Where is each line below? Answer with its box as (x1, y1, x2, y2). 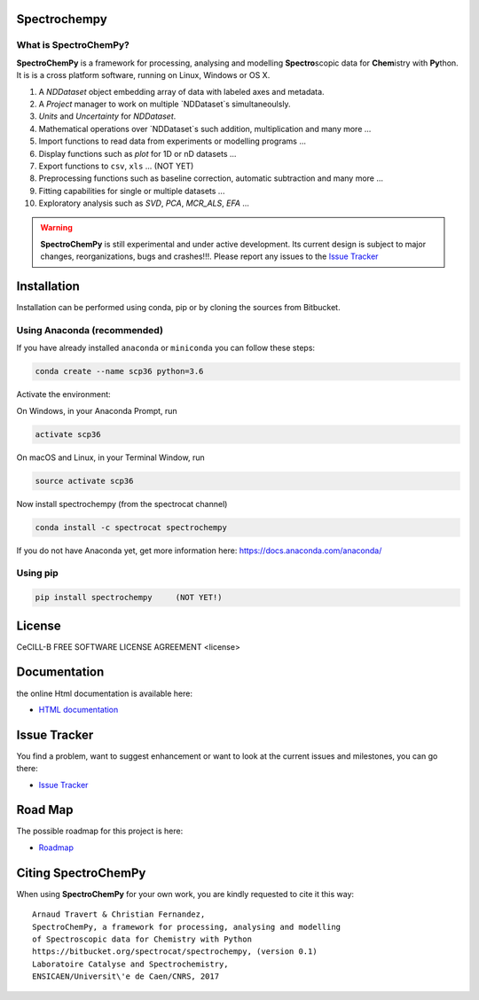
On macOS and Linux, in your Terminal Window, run (16, 452, 205, 463)
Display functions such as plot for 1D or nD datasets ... (38, 148, 237, 159)
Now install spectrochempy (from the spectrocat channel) (16, 498, 228, 509)
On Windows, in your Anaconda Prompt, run (16, 405, 177, 416)
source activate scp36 (35, 475, 134, 486)
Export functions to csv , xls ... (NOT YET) (38, 160, 194, 171)
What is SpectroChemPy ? (16, 39, 130, 51)
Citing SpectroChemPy (16, 865, 146, 880)
